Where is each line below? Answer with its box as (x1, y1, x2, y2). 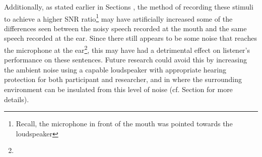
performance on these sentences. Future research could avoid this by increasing (4, 54, 247, 65)
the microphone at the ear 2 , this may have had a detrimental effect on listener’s (4, 43, 250, 55)
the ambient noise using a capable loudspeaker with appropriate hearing (4, 64, 227, 74)
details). (4, 94, 29, 104)
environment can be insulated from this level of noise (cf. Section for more (4, 84, 233, 95)
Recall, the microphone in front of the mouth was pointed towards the (16, 118, 233, 129)
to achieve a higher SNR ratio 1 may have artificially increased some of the (4, 12, 233, 24)
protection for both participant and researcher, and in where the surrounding (4, 74, 242, 85)
